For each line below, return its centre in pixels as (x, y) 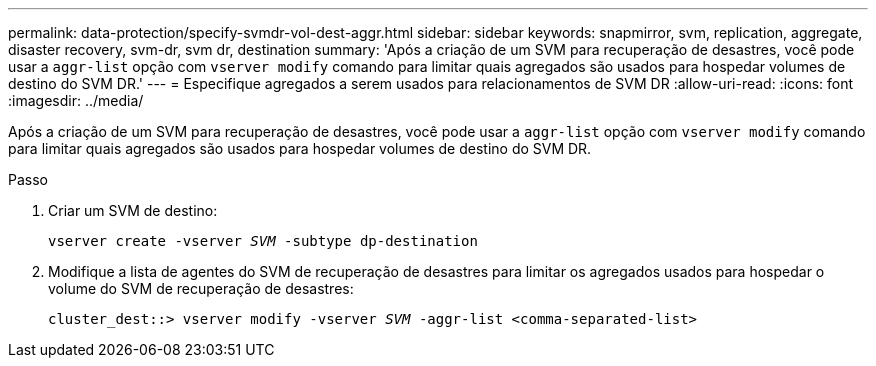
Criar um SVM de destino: (133, 210)
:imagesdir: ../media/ (76, 100)
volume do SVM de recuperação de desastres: (201, 288)
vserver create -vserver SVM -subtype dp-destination (263, 241)
